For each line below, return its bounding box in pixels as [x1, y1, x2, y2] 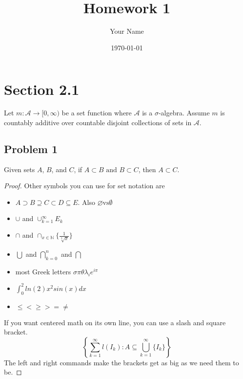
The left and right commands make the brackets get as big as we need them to [4, 357, 239, 367]
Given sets [4, 164, 35, 174]
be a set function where [61, 108, 132, 118]
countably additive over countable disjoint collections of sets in [4, 117, 192, 127]
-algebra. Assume [158, 108, 210, 118]
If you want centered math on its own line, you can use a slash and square [4, 317, 226, 327]
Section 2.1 [4, 79, 80, 99]
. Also [78, 197, 95, 207]
